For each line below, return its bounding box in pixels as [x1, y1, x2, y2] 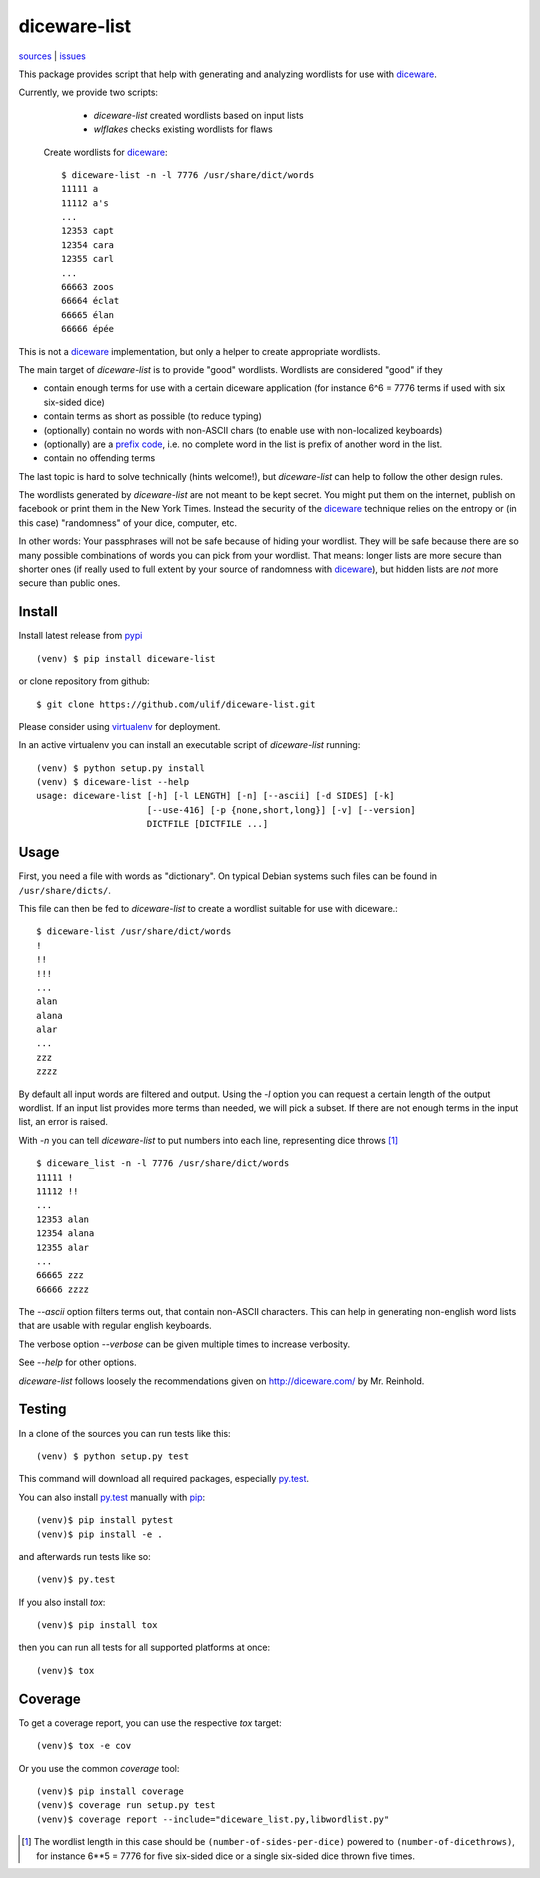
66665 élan [61, 309, 115, 320]
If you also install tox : [18, 1596, 106, 1608]
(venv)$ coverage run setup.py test [36, 1800, 216, 1811]
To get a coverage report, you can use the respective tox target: [18, 1716, 282, 1729]
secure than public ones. [18, 577, 121, 589]
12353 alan [36, 1213, 90, 1225]
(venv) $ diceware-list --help [36, 776, 190, 788]
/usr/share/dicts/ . [18, 884, 112, 896]
